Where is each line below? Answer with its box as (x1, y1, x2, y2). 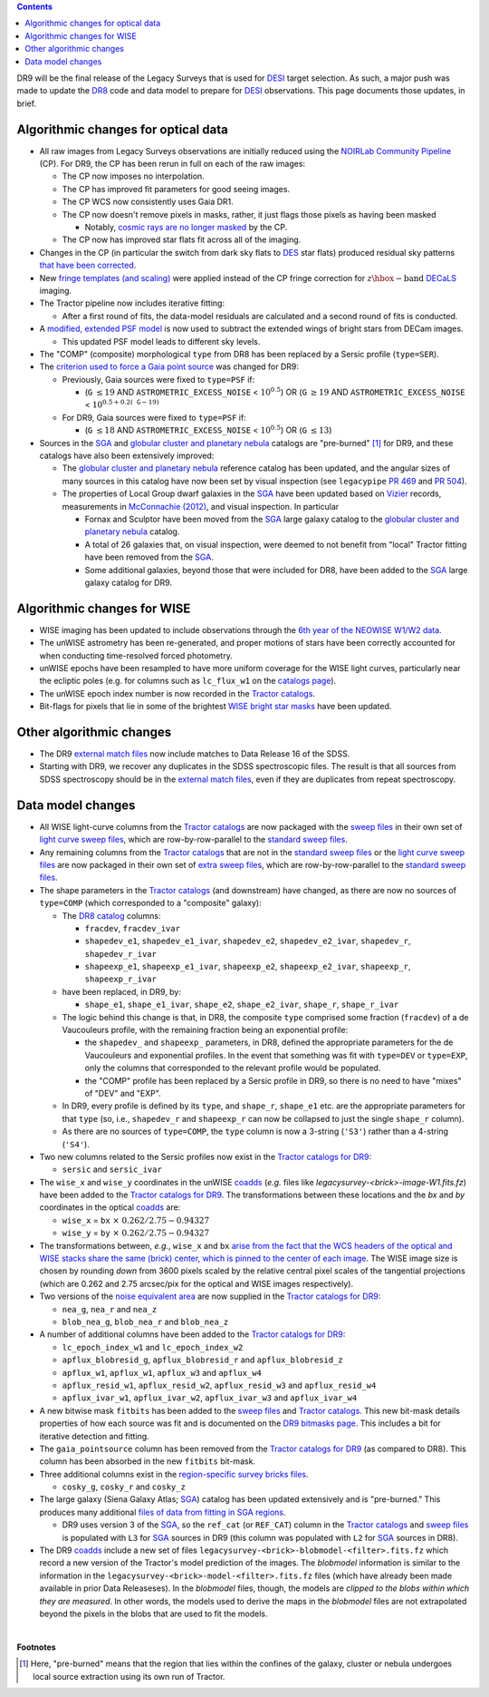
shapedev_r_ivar (84, 949, 158, 959)
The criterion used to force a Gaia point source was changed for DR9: (39, 361, 299, 372)
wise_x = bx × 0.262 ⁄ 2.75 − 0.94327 (62, 1214, 210, 1225)
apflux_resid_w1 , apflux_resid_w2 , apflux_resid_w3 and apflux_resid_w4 (62, 1380, 377, 1390)
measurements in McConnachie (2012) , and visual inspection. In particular (62, 501, 340, 512)
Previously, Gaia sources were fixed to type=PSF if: (62, 374, 255, 385)
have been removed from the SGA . (84, 551, 215, 562)
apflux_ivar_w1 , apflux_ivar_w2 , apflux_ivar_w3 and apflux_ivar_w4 (62, 1392, 358, 1403)
